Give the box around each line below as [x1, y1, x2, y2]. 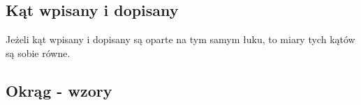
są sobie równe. [6, 45, 71, 60]
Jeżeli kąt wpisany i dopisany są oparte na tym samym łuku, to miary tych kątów [6, 32, 355, 47]
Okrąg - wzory [6, 79, 112, 101]
